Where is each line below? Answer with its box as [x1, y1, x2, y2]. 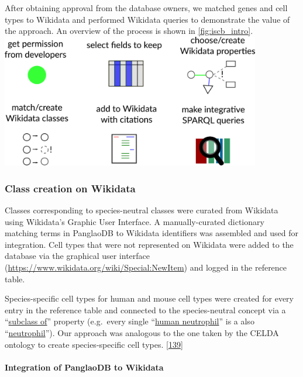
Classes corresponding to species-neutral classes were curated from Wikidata [5, 204, 278, 216]
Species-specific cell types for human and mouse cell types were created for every [5, 292, 294, 305]
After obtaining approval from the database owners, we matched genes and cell [5, 2, 288, 13]
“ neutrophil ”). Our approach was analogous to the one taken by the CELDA [5, 327, 279, 338]
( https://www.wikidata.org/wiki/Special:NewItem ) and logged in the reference [5, 261, 287, 274]
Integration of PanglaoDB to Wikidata [5, 361, 164, 373]
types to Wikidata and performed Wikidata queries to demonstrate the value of [5, 13, 290, 25]
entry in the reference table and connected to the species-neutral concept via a [5, 303, 286, 316]
